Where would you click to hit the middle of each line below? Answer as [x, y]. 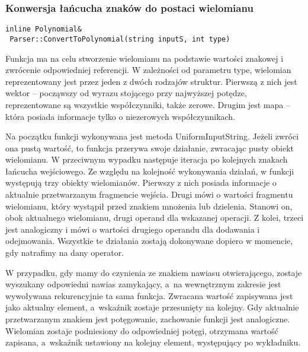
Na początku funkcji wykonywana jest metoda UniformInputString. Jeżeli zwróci [152, 136]
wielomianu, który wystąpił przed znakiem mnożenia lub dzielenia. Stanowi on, [149, 206]
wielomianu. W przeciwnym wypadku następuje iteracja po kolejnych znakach [147, 159]
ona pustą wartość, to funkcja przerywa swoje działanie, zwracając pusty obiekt [150, 148]
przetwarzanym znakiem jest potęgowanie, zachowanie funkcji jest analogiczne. [148, 319]
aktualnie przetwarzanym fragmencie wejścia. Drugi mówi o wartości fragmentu [149, 194]
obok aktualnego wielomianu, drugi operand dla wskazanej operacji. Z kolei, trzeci [155, 218]
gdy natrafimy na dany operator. [65, 253]
